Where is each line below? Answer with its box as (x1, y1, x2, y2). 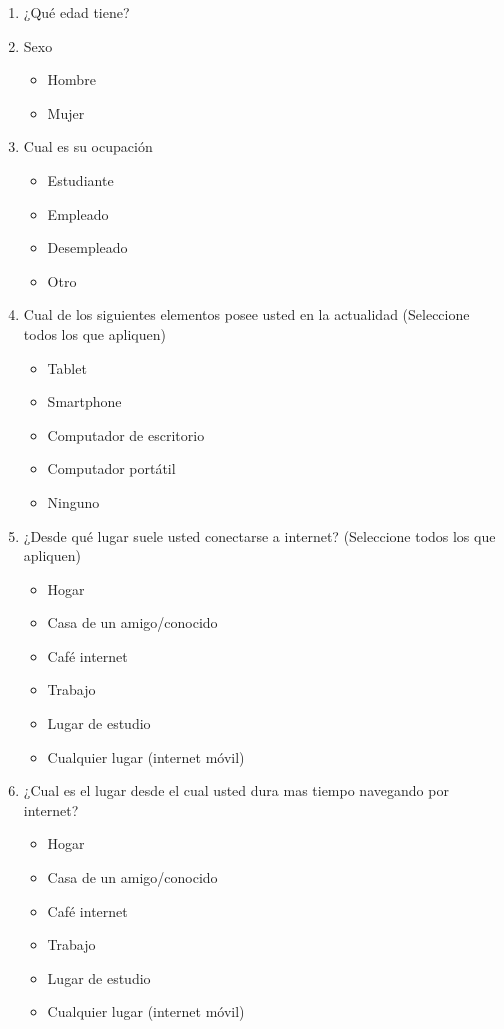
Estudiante (47, 169, 114, 190)
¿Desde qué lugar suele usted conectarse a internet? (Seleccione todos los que (23, 525, 496, 546)
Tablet (47, 357, 87, 378)
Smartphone (47, 391, 122, 412)
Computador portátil (47, 458, 176, 479)
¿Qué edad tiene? (23, 2, 130, 22)
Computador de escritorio (47, 424, 205, 445)
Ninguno (47, 491, 100, 512)
